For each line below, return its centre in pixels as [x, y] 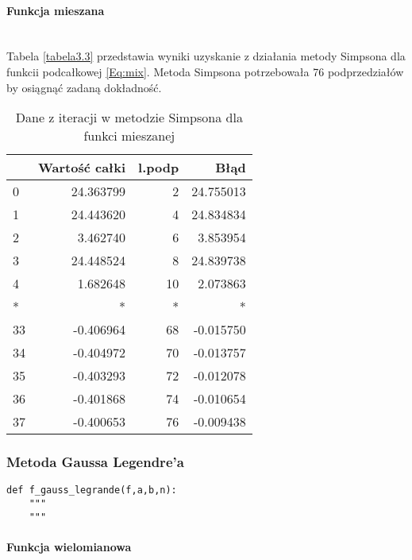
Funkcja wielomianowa [69, 546]
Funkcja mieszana [56, 10]
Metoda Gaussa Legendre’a [95, 462]
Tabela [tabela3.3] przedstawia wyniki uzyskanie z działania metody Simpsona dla [206, 56]
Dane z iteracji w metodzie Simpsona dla [129, 118]
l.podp [159, 168]
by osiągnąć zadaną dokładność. [84, 87]
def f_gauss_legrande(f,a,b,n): [92, 490]
